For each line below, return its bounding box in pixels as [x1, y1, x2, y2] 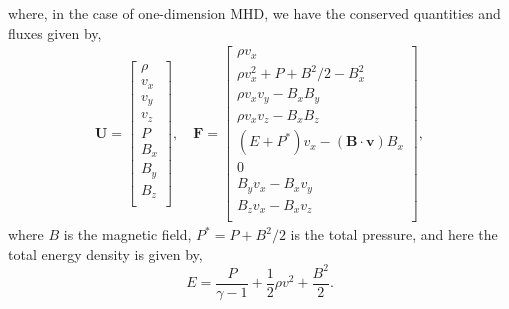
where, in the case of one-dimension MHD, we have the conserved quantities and [8, 3, 501, 23]
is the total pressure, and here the [290, 224, 498, 245]
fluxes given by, [8, 22, 102, 43]
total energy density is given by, [8, 243, 203, 264]
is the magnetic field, [63, 224, 192, 245]
